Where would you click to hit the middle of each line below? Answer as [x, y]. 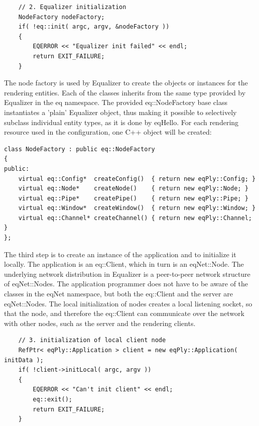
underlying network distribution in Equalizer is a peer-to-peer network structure [127, 274]
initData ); [24, 360]
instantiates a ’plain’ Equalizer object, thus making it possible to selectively [120, 112]
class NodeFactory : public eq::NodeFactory [80, 149]
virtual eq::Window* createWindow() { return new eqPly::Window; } [137, 208]
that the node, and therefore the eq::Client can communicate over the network [124, 313]
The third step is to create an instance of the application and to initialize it [120, 254]
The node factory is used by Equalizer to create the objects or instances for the [126, 83]
